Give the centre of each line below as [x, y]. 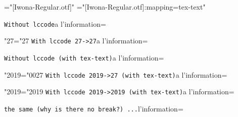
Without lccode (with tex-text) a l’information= [84, 57]
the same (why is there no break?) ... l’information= [94, 108]
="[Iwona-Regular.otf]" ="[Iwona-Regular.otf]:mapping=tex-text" [105, 7]
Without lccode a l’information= [55, 23]
